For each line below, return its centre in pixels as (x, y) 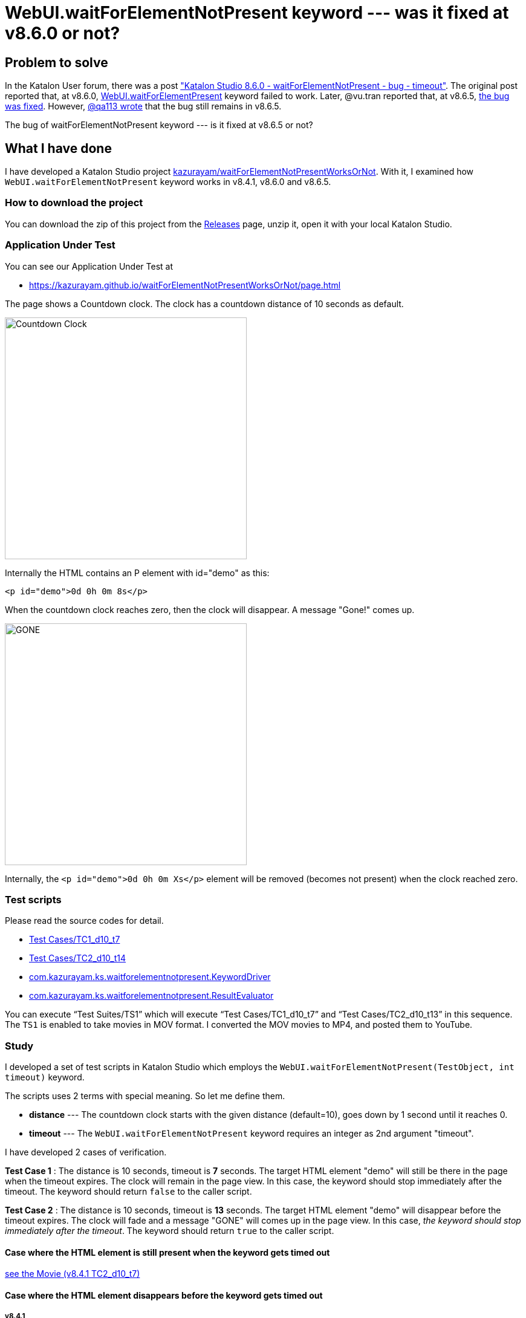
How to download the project (74, 203)
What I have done (58, 148)
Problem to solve (57, 62)
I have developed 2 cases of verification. (86, 1152)
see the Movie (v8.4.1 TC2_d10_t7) (73, 1274)
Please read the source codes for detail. (84, 921)
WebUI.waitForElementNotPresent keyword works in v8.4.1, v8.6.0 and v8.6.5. (168, 182)
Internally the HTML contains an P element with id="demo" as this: (137, 573)
